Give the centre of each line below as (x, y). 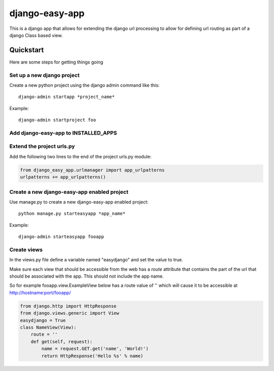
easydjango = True (43, 320)
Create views (26, 250)
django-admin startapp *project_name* (67, 97)
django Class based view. (36, 35)
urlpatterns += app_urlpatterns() (63, 177)
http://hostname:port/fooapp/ (40, 292)
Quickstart (27, 50)
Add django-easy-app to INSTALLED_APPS (63, 133)
